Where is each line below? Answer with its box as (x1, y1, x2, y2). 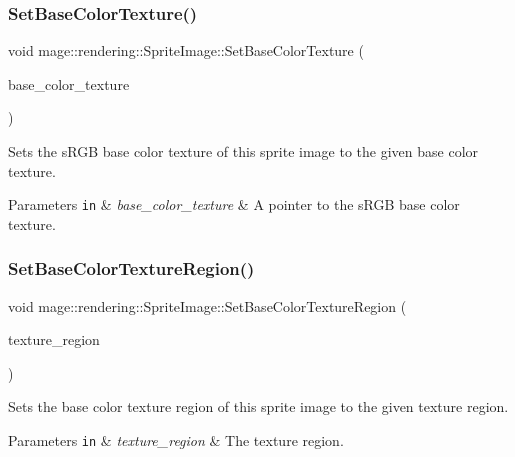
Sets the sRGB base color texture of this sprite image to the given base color (8, 141, 479, 161)
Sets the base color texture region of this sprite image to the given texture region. (8, 396, 509, 417)
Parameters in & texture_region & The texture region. (8, 430, 344, 451)
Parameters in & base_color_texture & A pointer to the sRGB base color (8, 194, 460, 215)
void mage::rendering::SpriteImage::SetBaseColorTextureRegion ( (8, 295, 407, 316)
